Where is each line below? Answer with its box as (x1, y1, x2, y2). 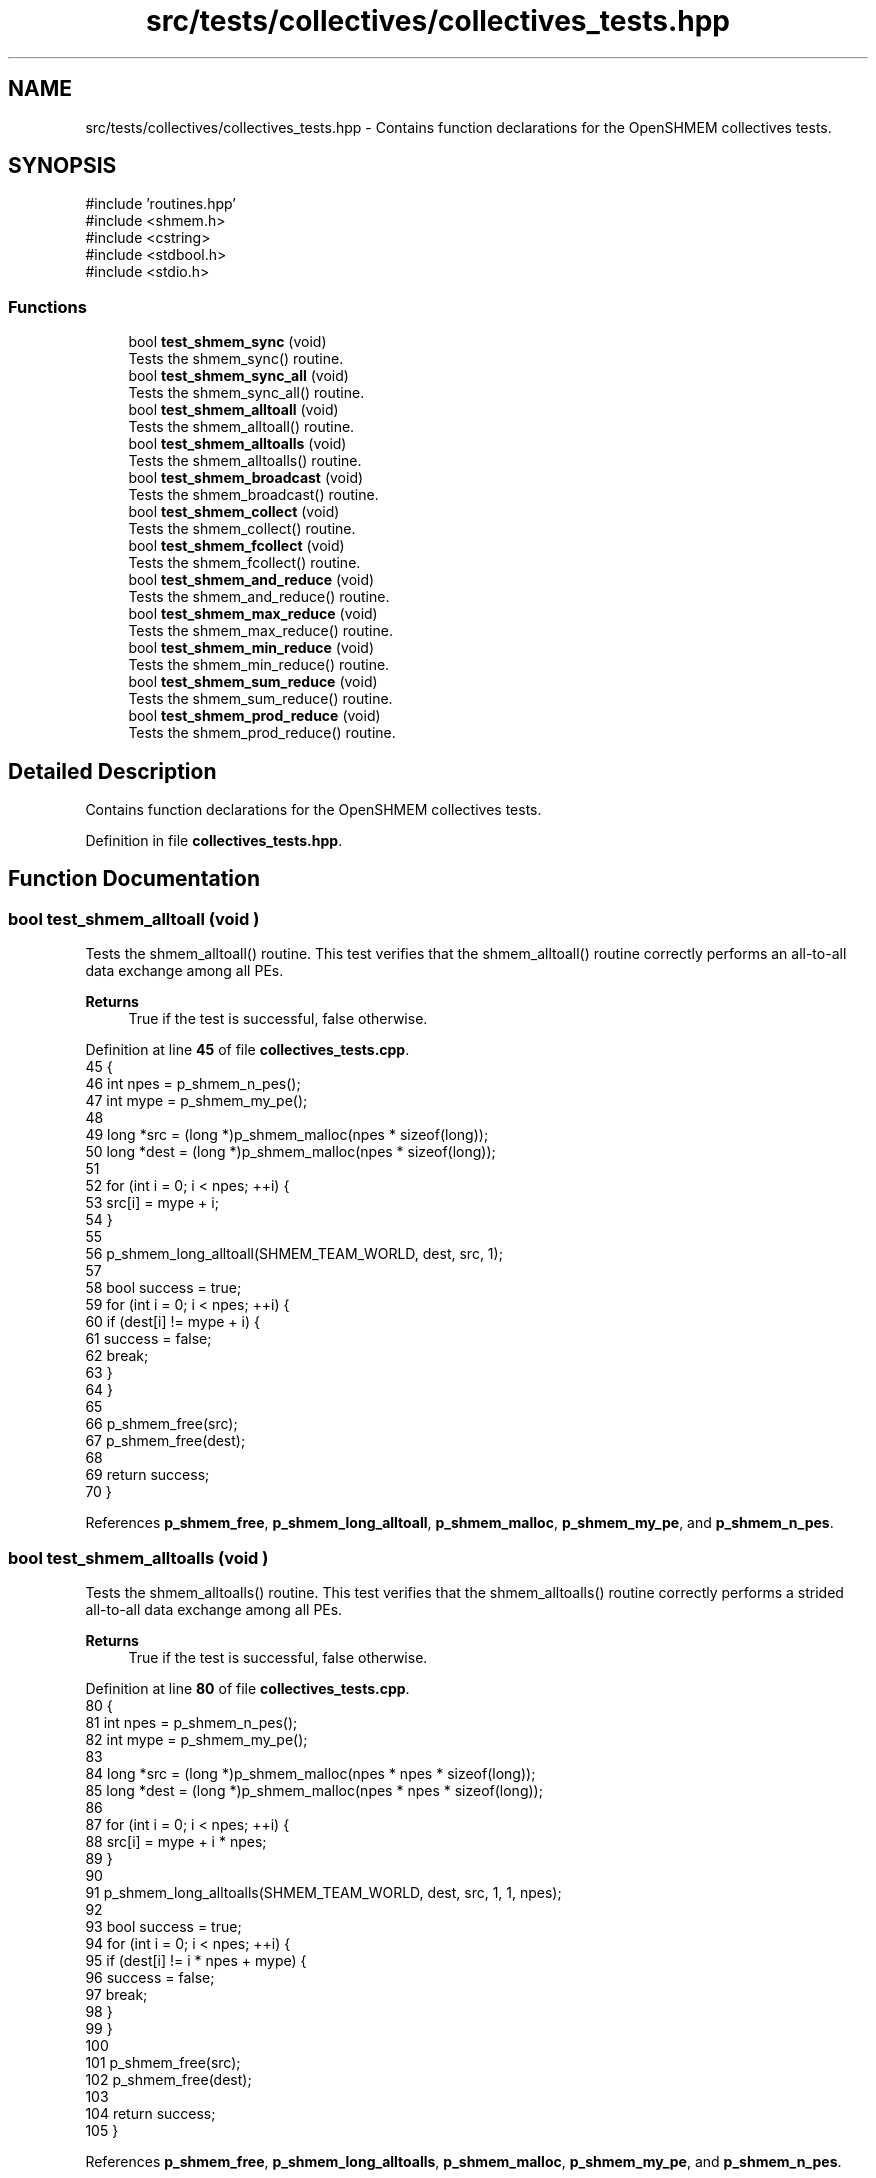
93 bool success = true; (85, 1918, 242, 1935)
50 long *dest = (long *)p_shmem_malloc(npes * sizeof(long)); (85, 1143, 496, 1161)
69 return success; (85, 1466, 210, 1484)
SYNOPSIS (8, 153, 117, 179)
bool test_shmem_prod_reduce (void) (128, 707, 381, 725)
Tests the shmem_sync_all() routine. (128, 384, 365, 402)
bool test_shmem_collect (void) (128, 503, 340, 521)
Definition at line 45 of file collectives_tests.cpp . (85, 1041, 410, 1059)
